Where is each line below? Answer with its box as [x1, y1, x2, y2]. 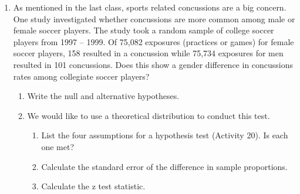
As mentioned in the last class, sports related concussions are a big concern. [13, 1, 286, 13]
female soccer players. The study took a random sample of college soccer [13, 24, 274, 36]
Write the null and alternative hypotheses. [27, 90, 180, 102]
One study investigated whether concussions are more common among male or [13, 12, 295, 25]
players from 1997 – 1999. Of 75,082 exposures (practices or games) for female [13, 35, 294, 47]
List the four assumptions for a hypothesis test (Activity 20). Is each [41, 129, 288, 141]
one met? [41, 140, 74, 152]
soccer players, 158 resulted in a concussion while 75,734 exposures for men [13, 47, 284, 59]
